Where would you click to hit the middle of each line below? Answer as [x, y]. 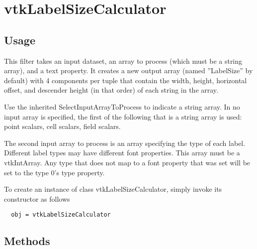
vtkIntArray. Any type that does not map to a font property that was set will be [127, 162]
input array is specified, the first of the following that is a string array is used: [123, 116]
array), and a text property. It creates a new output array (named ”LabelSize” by [128, 70]
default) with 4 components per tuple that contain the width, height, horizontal [126, 80]
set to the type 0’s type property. [54, 172]
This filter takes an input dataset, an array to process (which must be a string [123, 61]
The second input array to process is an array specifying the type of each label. [125, 143]
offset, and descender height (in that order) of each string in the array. [111, 90]
